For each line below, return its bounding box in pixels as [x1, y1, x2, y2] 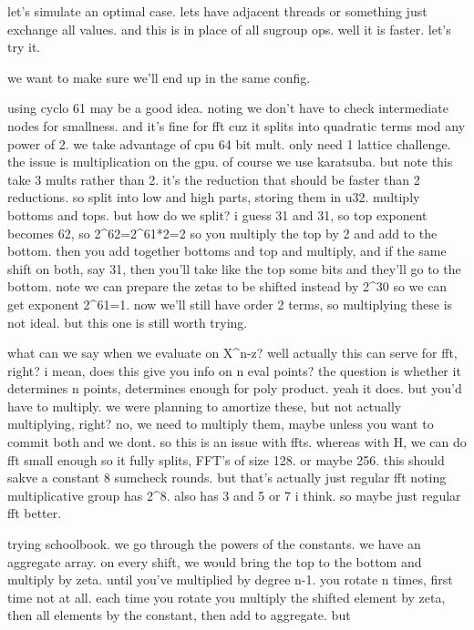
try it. [7, 37, 41, 56]
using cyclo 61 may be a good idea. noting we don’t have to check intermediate [7, 98, 448, 117]
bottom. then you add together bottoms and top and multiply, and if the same [7, 241, 447, 260]
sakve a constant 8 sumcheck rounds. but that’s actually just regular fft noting [7, 468, 447, 487]
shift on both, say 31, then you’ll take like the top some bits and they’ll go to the [7, 259, 461, 278]
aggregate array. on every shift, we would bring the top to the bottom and [7, 552, 422, 571]
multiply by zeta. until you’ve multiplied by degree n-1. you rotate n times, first [7, 570, 453, 589]
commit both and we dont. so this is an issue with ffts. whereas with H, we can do [7, 432, 467, 452]
